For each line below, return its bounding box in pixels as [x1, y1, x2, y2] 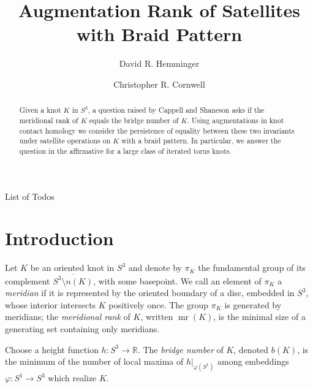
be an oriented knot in [30, 261, 115, 274]
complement [5, 274, 50, 287]
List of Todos [5, 189, 55, 202]
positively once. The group [108, 298, 209, 311]
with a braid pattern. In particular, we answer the [121, 135, 281, 146]
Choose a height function [5, 343, 99, 356]
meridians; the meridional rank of [5, 310, 130, 323]
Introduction [5, 226, 114, 251]
